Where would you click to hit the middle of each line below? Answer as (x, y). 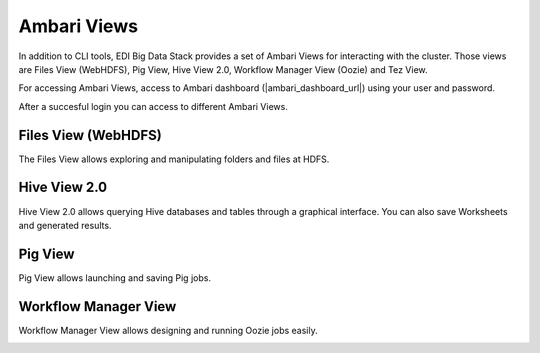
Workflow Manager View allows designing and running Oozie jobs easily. (168, 330)
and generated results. (65, 225)
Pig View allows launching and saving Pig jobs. (115, 277)
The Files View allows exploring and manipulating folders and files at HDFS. (174, 159)
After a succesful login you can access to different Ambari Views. (153, 106)
